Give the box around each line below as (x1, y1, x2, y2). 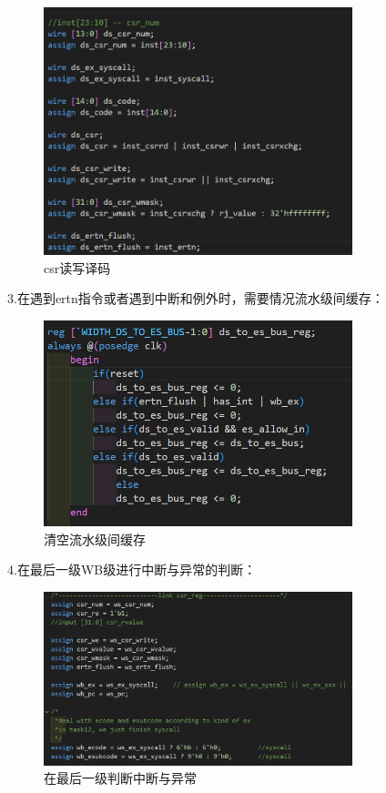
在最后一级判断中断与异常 (44, 768, 197, 788)
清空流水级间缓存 (44, 529, 146, 548)
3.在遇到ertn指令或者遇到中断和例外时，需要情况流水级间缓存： (7, 289, 384, 308)
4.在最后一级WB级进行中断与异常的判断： (7, 560, 257, 579)
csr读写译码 (44, 258, 111, 277)
